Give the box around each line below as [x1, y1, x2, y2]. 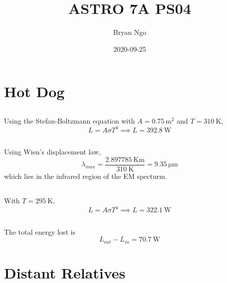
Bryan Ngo [113, 27, 147, 37]
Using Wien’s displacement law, [4, 146, 101, 157]
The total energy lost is [4, 226, 75, 237]
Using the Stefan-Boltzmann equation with [4, 115, 135, 126]
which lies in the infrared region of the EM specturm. [4, 171, 167, 181]
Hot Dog [4, 81, 65, 102]
